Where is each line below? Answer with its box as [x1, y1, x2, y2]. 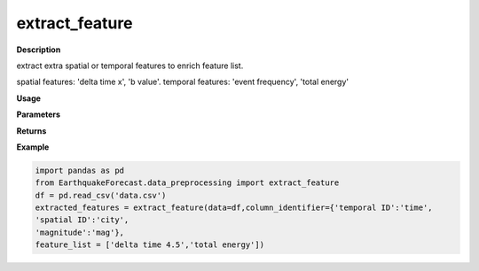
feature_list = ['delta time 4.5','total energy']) [35, 240, 265, 250]
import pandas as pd [35, 165, 124, 175]
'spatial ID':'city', [35, 215, 130, 225]
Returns [16, 125, 47, 136]
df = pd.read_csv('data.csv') [35, 190, 167, 200]
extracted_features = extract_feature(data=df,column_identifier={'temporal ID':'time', [35, 203, 434, 213]
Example [16, 142, 50, 152]
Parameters [16, 109, 61, 120]
